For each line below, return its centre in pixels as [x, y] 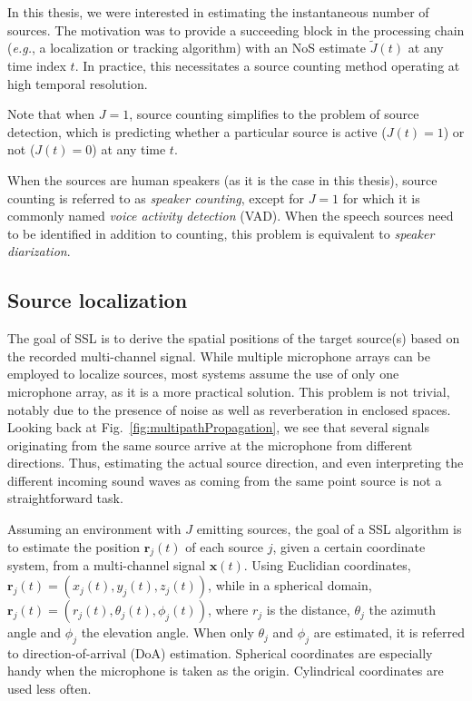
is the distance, [308, 610]
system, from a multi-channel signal [107, 565]
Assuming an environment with [94, 529]
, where [228, 610]
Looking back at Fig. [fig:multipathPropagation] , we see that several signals [218, 427]
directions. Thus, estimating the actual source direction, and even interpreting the [236, 463]
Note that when [51, 114]
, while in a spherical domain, [290, 585]
